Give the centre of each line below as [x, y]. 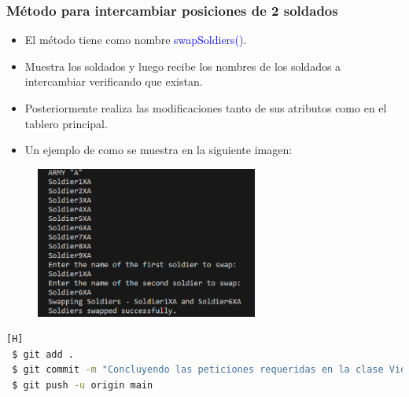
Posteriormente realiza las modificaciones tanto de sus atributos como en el [206, 108]
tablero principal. [66, 123]
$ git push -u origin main [83, 385]
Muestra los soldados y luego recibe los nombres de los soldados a [183, 66]
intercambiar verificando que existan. [114, 81]
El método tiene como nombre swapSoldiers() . [136, 40]
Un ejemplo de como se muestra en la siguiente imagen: [158, 150]
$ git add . [43, 354]
